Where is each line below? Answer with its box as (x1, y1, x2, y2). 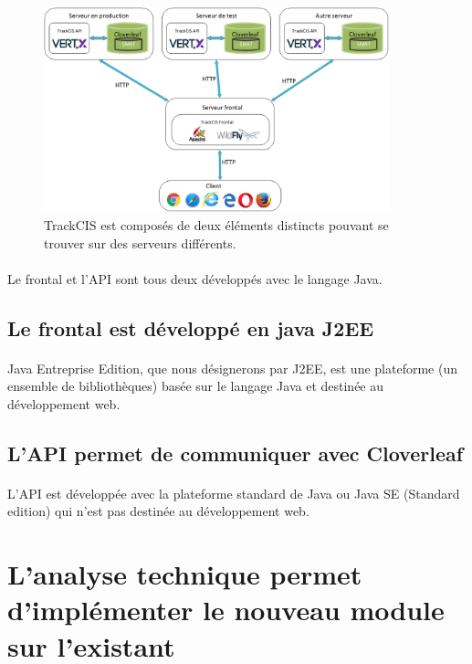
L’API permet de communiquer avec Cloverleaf (7, 438, 464, 467)
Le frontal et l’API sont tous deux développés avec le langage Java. (7, 269, 383, 288)
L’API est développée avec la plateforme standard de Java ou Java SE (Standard (7, 483, 460, 502)
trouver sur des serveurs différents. (44, 233, 236, 252)
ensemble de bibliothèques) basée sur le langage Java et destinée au (7, 376, 384, 395)
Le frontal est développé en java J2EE (7, 313, 374, 342)
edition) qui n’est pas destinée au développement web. (7, 501, 309, 521)
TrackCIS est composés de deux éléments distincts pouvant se (44, 215, 389, 234)
